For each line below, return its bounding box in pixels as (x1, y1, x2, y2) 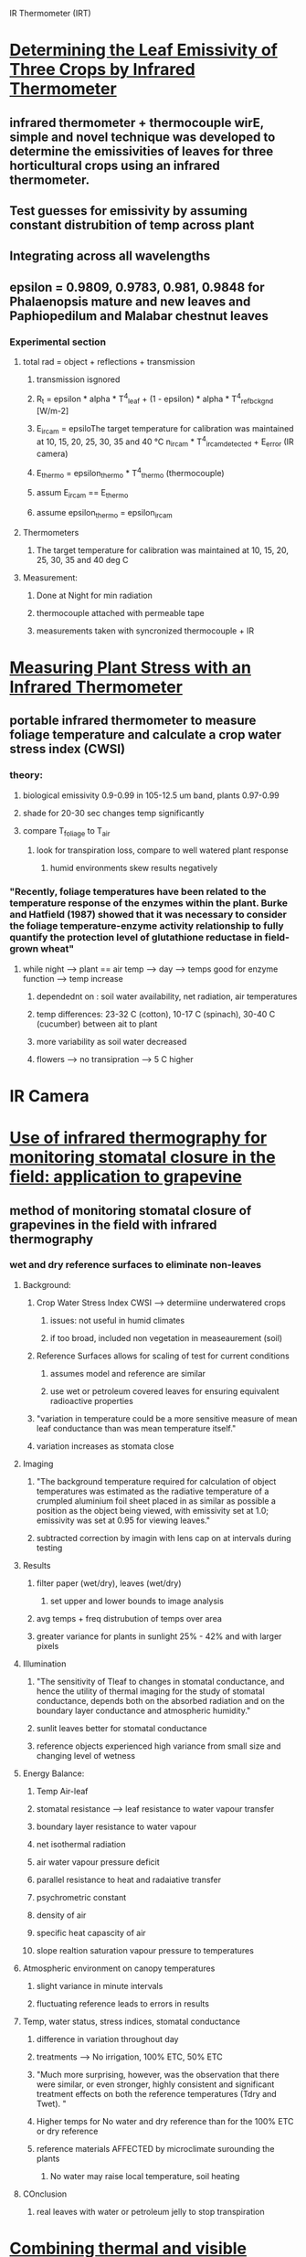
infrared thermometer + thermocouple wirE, (9, 114, 265, 131)
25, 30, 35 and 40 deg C (36, 554, 129, 565)
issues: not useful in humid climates (49, 1315, 185, 1325)
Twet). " (36, 2098, 67, 2109)
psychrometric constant (36, 1891, 127, 1902)
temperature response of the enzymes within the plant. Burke (9, 897, 289, 910)
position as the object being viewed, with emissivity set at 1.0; (36, 1505, 269, 1516)
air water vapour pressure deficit (36, 1856, 160, 1868)
